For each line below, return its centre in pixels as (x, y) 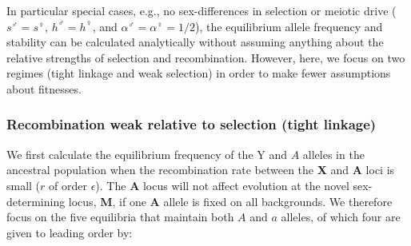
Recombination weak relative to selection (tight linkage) (192, 124)
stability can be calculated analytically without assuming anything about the (195, 42)
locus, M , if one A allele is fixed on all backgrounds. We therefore (230, 201)
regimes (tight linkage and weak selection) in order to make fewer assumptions (199, 73)
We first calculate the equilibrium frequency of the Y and (147, 154)
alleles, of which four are (341, 217)
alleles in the (333, 154)
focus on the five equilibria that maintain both (120, 217)
